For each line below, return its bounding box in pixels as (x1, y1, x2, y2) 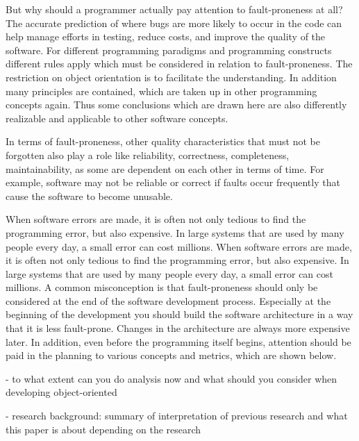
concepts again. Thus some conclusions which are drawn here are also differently (6, 97, 347, 112)
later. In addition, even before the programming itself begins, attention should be (6, 334, 351, 349)
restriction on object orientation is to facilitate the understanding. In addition (6, 69, 337, 84)
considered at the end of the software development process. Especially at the (6, 293, 331, 308)
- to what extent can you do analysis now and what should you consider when (6, 371, 337, 385)
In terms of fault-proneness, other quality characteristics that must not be (6, 134, 320, 149)
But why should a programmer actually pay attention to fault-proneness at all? (6, 2, 343, 16)
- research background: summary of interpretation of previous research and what (6, 408, 348, 423)
